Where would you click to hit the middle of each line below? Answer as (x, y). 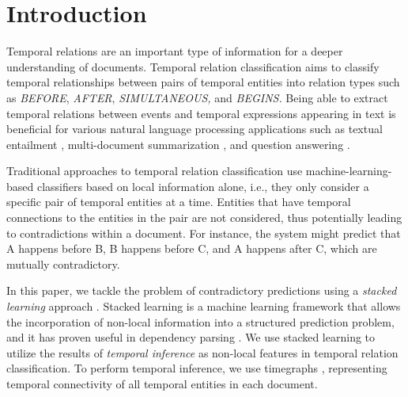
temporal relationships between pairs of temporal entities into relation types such (203, 82)
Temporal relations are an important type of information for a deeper (175, 51)
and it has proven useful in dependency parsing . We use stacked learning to (191, 337)
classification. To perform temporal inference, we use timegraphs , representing (197, 368)
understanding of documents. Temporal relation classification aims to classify (193, 66)
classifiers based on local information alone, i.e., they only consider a (203, 186)
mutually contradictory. (63, 263)
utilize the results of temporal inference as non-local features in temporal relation (202, 352)
